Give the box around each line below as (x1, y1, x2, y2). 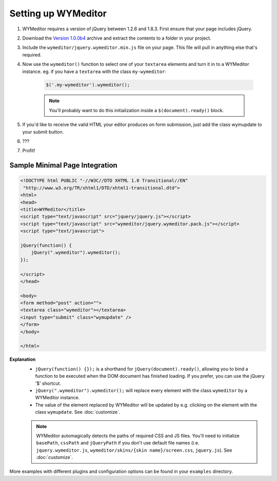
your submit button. (22, 128, 64, 135)
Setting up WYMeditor (9, 8, 107, 19)
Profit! (22, 147, 35, 154)
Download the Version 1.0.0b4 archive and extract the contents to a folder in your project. (22, 35, 211, 41)
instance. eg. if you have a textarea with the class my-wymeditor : (22, 68, 166, 75)
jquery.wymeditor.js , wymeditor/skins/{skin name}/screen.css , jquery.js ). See (36, 447, 232, 453)
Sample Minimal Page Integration (9, 161, 117, 170)
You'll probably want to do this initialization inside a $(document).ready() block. (49, 107, 224, 113)
